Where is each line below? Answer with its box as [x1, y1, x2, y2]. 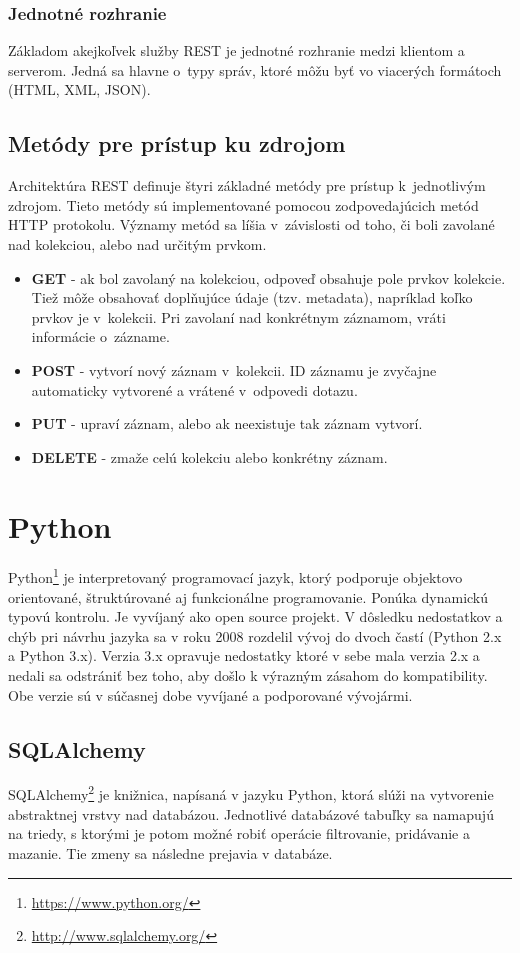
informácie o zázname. [31, 326, 170, 347]
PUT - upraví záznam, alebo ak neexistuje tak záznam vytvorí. [31, 413, 423, 434]
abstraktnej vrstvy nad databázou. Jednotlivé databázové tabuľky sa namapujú [8, 803, 494, 824]
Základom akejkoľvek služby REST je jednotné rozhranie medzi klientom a [8, 40, 465, 61]
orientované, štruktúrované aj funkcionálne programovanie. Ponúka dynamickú [8, 586, 489, 607]
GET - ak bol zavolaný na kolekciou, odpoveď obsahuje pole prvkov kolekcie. [31, 267, 506, 288]
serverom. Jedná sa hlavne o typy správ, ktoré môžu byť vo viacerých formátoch [8, 59, 502, 80]
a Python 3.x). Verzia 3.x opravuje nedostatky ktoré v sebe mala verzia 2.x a [8, 645, 480, 666]
